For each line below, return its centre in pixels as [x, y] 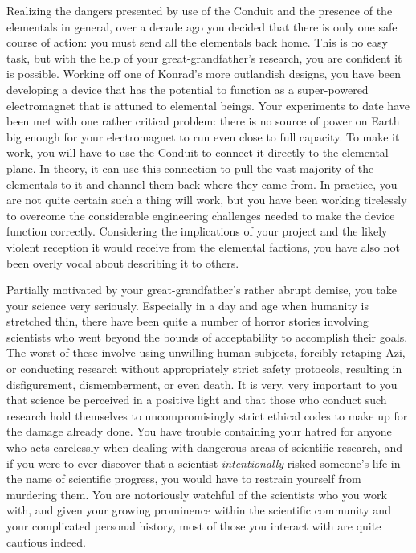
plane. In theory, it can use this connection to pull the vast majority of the [190, 168]
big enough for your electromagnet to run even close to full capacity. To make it [203, 136]
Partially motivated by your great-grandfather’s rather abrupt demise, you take [202, 290]
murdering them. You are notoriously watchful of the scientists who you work [197, 494]
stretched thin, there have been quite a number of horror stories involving [188, 321]
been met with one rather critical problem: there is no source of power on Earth [203, 121]
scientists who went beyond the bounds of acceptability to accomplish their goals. [207, 336]
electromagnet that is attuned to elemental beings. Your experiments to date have [208, 105]
